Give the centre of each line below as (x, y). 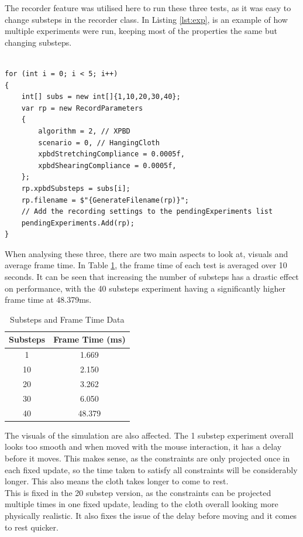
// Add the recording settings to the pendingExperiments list (147, 212)
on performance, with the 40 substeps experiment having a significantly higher (145, 288)
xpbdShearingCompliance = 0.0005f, (107, 165)
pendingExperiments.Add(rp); (78, 223)
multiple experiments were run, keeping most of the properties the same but (141, 31)
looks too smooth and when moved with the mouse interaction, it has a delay (143, 447)
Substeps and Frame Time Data (67, 319)
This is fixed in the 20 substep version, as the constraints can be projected (138, 492)
